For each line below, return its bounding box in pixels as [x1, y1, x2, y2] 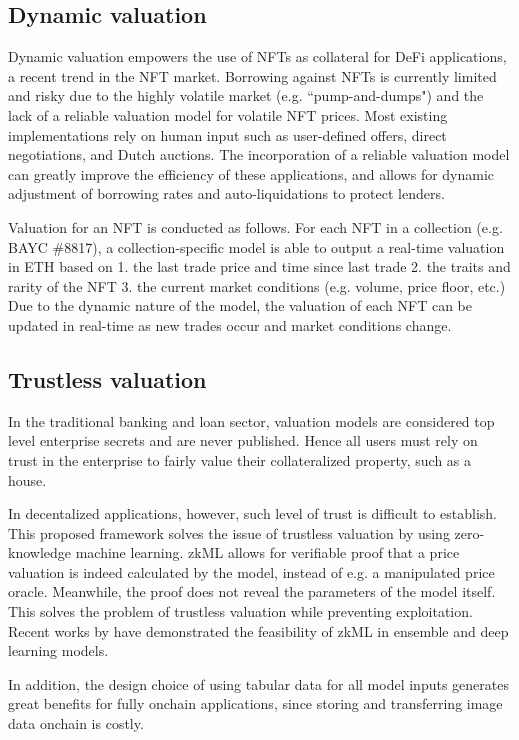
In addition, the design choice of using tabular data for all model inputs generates [8, 673, 509, 694]
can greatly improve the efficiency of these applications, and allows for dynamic [8, 163, 495, 184]
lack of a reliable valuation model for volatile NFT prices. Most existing [8, 104, 448, 125]
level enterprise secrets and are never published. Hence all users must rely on [8, 430, 478, 451]
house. [8, 469, 47, 490]
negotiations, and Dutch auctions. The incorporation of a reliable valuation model [8, 144, 510, 165]
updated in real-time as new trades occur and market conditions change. [8, 314, 452, 335]
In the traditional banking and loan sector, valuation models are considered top [8, 410, 495, 431]
